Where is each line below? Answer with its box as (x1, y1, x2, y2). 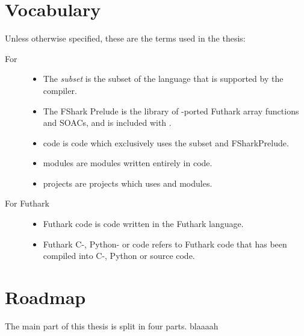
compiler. (43, 84, 77, 96)
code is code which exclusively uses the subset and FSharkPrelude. (43, 136, 289, 149)
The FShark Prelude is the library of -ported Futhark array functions (43, 104, 299, 117)
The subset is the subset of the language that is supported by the (43, 72, 284, 85)
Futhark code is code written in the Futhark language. (43, 217, 244, 230)
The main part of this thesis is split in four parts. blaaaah (5, 319, 219, 332)
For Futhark (5, 197, 50, 210)
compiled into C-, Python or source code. (43, 249, 195, 262)
